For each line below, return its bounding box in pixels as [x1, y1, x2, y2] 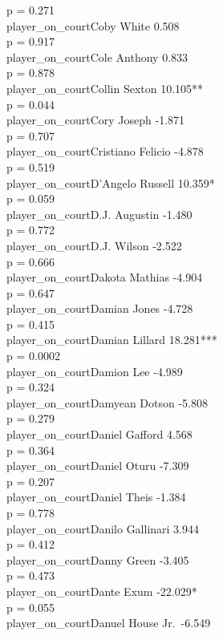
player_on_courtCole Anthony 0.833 [6, 48, 189, 65]
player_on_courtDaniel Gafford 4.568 [6, 426, 193, 443]
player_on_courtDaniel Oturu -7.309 [6, 457, 189, 474]
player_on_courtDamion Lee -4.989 [6, 363, 183, 379]
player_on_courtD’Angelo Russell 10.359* [6, 174, 215, 191]
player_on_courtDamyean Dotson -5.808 [6, 394, 208, 411]
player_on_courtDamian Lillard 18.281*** [6, 331, 217, 348]
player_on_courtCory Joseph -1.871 [6, 111, 185, 128]
